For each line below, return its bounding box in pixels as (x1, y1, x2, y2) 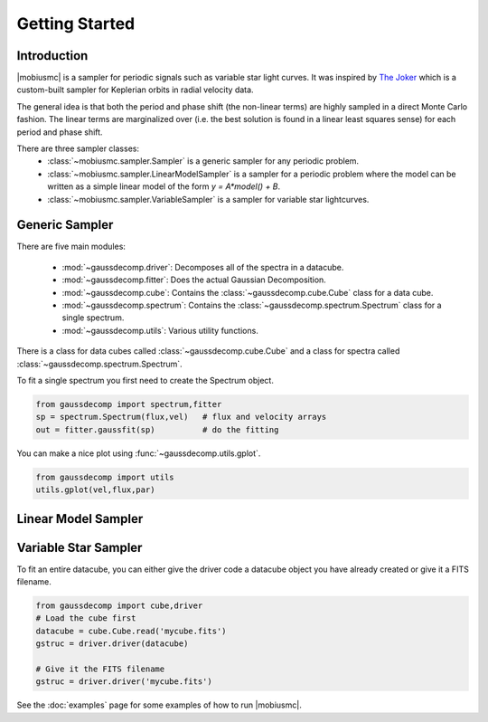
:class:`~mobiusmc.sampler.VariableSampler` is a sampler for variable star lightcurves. (47, 194, 370, 204)
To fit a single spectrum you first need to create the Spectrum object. (16, 375, 275, 385)
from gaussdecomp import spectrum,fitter (35, 399, 222, 409)
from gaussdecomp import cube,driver (35, 601, 203, 611)
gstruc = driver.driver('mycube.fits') (35, 677, 212, 687)
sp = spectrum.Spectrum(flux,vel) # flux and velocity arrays (35, 412, 327, 423)
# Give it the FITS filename (35, 663, 165, 674)
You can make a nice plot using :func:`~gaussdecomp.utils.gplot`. (16, 448, 261, 459)
